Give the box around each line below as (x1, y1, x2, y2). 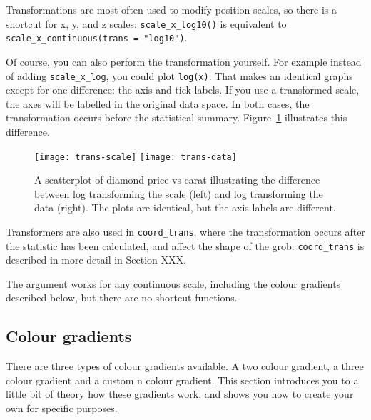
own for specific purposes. (6, 401, 118, 416)
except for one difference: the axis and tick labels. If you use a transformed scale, (6, 82, 360, 97)
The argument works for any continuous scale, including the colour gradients (6, 276, 341, 291)
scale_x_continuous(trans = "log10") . (6, 30, 188, 45)
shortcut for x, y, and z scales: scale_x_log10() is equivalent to (6, 16, 287, 31)
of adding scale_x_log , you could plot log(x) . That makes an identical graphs (6, 68, 353, 83)
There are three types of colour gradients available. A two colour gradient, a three (6, 359, 364, 374)
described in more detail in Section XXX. (6, 252, 186, 267)
